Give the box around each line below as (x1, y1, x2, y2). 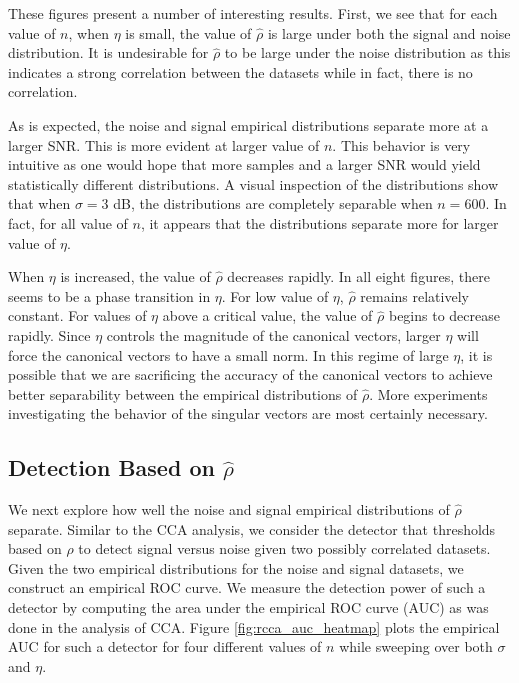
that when (8, 193, 71, 214)
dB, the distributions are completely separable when (113, 193, 433, 214)
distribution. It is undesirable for (8, 42, 209, 63)
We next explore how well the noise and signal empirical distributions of (8, 499, 450, 520)
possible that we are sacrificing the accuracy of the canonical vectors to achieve (8, 364, 493, 385)
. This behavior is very (332, 134, 471, 155)
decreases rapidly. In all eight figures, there (227, 266, 490, 287)
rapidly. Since (8, 324, 91, 345)
